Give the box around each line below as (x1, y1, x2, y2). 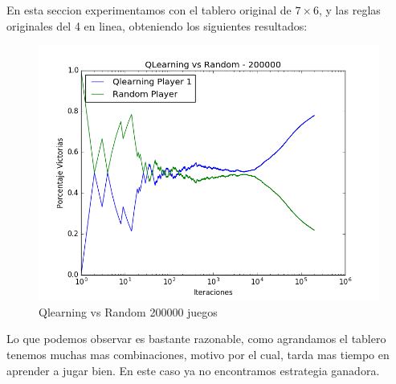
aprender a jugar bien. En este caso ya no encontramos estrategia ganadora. (6, 362, 380, 378)
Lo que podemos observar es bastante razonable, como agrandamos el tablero (6, 330, 386, 347)
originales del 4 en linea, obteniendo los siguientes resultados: (6, 17, 308, 34)
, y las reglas (319, 2, 381, 18)
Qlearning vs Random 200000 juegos (39, 303, 218, 320)
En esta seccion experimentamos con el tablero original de (6, 2, 292, 18)
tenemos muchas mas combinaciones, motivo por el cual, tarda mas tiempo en (6, 345, 390, 362)
